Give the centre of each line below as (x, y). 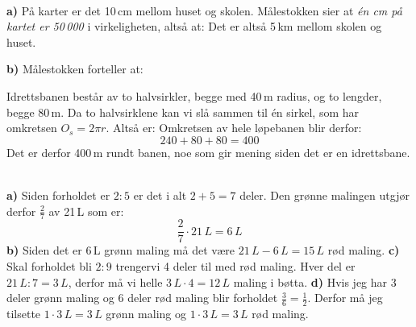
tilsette (24, 314)
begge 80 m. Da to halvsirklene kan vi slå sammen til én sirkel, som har (183, 112)
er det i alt (160, 195)
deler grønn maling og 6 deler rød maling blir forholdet (142, 298)
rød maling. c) (364, 250)
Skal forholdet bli (49, 266)
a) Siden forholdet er (58, 195)
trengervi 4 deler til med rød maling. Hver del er (235, 266)
